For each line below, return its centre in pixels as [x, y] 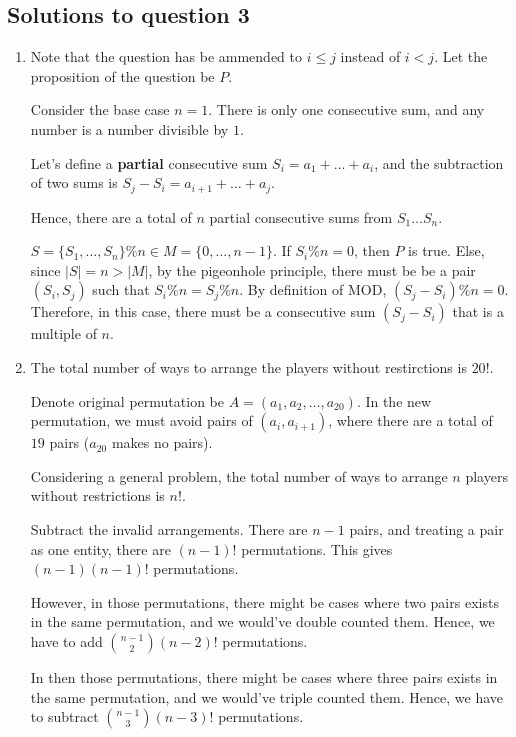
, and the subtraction [439, 162]
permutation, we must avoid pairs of [141, 420]
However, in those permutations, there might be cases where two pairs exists [264, 601]
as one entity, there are [100, 548]
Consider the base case [100, 109]
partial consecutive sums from [301, 216]
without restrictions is [97, 495]
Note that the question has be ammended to [166, 56]
